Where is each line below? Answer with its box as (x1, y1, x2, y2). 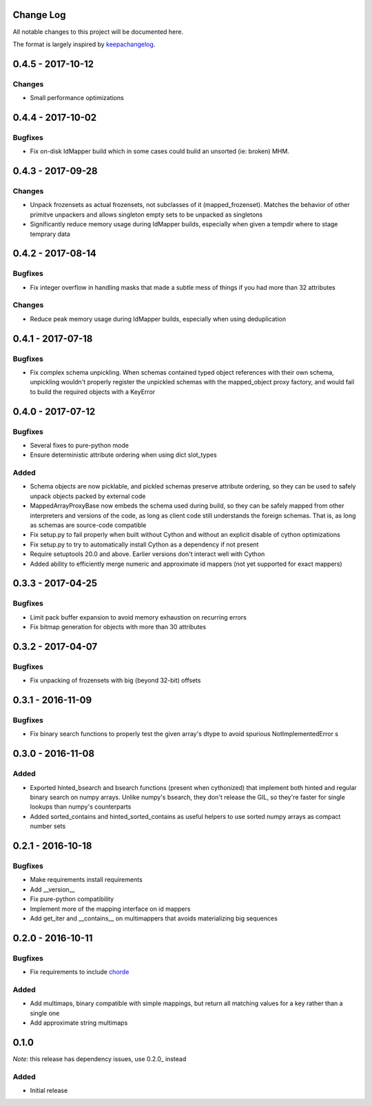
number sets (30, 822, 66, 831)
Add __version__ (30, 885, 75, 893)
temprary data (30, 230, 70, 238)
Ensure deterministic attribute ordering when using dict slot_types (30, 451, 217, 459)
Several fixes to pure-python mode (30, 441, 129, 449)
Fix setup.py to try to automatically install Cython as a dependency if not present (30, 540, 259, 549)
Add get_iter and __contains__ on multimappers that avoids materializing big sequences (30, 914, 278, 922)
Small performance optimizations (30, 94, 124, 102)
